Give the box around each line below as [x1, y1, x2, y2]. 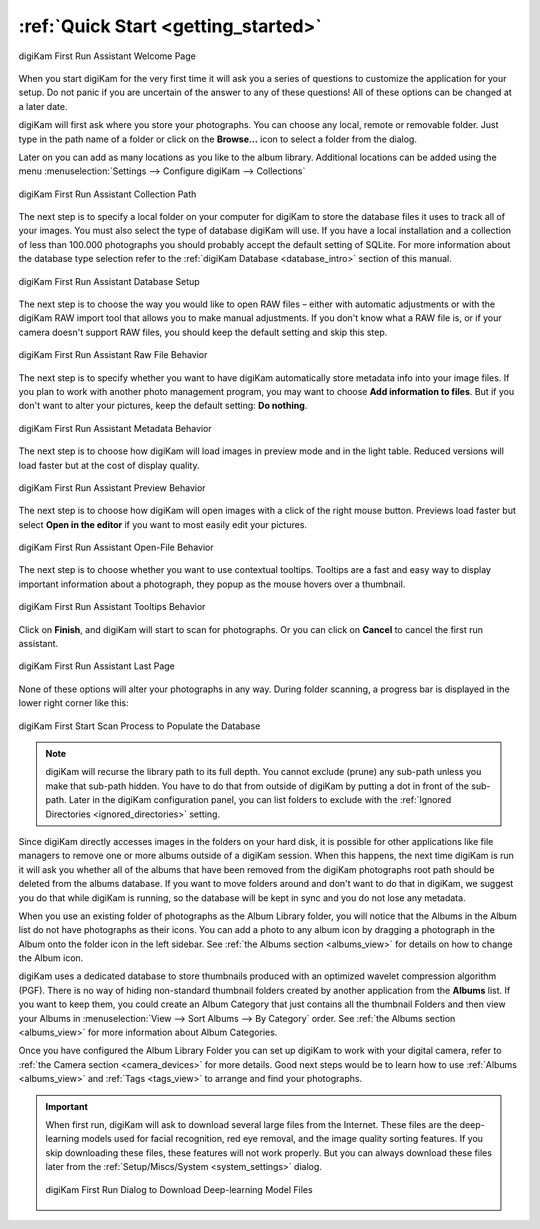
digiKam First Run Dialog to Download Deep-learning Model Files [45, 1183, 314, 1195]
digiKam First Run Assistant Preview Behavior [18, 481, 206, 494]
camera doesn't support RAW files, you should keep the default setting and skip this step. [18, 326, 388, 338]
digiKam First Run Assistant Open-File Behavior [18, 541, 214, 554]
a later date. [18, 100, 68, 112]
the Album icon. [18, 952, 84, 964]
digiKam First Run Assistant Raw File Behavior [18, 349, 208, 361]
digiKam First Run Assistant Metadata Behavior [18, 422, 212, 434]
